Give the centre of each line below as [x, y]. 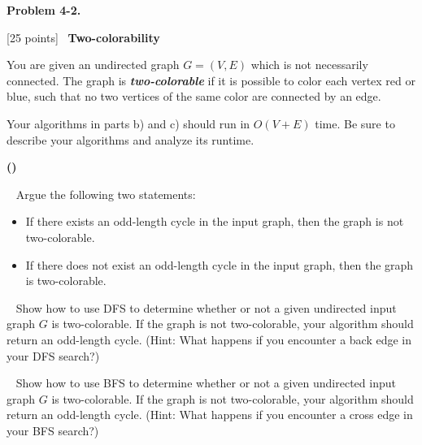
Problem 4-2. [44, 10]
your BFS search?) [53, 430]
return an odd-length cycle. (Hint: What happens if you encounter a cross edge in [210, 415]
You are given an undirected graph [93, 65]
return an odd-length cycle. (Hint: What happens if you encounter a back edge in [209, 339]
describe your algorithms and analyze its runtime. [131, 139]
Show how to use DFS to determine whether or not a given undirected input [206, 307]
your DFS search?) [53, 355]
